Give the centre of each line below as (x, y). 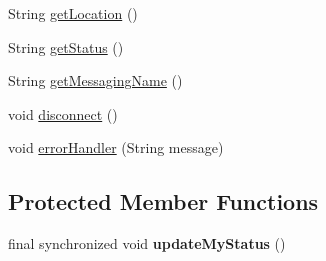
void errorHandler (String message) (116, 147)
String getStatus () (66, 46)
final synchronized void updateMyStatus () (147, 243)
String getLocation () (73, 13)
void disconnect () (63, 113)
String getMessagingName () (95, 80)
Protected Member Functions (163, 201)
